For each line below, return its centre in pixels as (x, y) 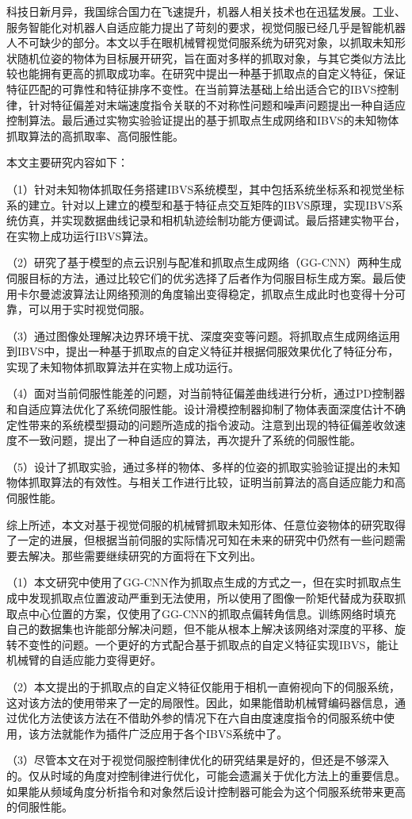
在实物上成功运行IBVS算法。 (81, 235)
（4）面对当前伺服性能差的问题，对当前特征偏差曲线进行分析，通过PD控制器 (206, 393)
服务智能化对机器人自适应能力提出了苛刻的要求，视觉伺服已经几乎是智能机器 (206, 27)
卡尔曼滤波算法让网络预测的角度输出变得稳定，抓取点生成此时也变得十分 (206, 293)
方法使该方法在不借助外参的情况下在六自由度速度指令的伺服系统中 (211, 718)
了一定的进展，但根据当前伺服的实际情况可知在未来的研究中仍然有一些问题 (200, 540)
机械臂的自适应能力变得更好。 (84, 660)
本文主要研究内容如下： (67, 162)
